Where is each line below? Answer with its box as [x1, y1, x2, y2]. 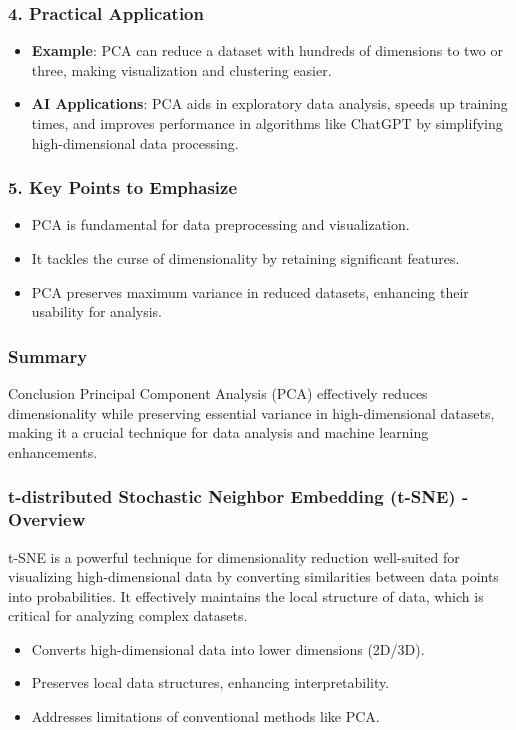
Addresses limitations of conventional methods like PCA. [31, 706, 380, 727]
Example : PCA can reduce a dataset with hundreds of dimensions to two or [31, 40, 504, 61]
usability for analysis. [31, 301, 162, 322]
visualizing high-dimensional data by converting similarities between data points [8, 566, 499, 587]
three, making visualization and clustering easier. [31, 59, 332, 80]
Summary [8, 343, 88, 368]
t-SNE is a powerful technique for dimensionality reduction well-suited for [8, 546, 460, 567]
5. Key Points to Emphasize [8, 175, 238, 200]
